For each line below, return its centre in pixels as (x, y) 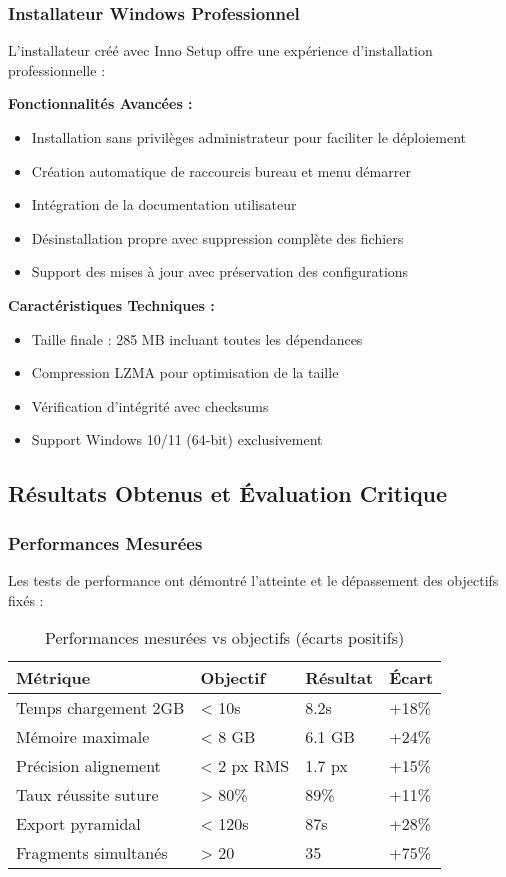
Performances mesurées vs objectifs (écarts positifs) (224, 638)
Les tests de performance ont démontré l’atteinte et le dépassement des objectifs (253, 579)
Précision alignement (88, 766)
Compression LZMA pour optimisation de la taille (185, 372)
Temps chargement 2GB (100, 708)
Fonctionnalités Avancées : (100, 103)
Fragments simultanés (92, 853)
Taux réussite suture (87, 795)
